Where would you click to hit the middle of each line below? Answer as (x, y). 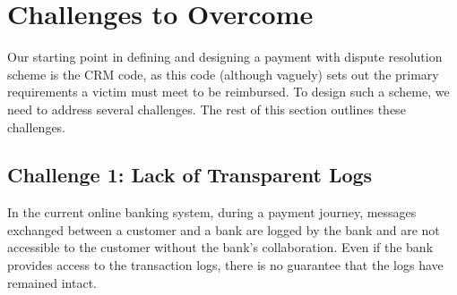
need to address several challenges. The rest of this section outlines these (207, 109)
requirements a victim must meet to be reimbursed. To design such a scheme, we (228, 92)
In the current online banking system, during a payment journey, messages (212, 212)
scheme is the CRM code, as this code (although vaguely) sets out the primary (223, 74)
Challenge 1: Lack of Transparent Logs (190, 175)
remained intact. (52, 282)
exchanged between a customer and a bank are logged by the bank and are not (224, 229)
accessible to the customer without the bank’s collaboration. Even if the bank (220, 247)
